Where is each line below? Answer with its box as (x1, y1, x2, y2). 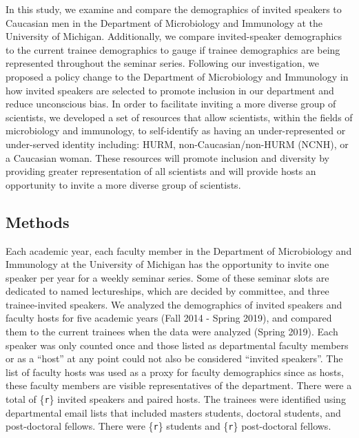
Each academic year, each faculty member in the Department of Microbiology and (6, 243, 352, 258)
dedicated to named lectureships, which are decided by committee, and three (6, 284, 329, 298)
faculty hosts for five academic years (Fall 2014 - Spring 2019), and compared (6, 311, 332, 325)
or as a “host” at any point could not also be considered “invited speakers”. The (6, 351, 343, 366)
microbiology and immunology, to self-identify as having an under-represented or (6, 123, 346, 138)
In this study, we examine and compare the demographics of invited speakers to (6, 2, 342, 16)
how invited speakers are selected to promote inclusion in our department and (6, 83, 334, 97)
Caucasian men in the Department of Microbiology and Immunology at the (6, 15, 323, 30)
